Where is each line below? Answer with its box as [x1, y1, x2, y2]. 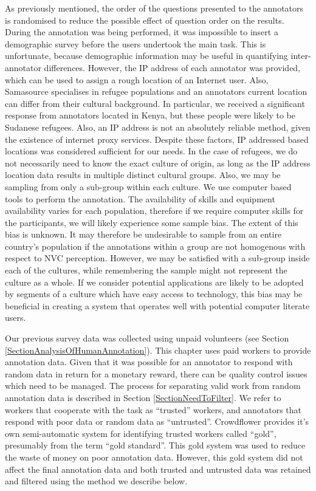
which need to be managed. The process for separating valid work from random [5, 379, 301, 392]
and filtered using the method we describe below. [5, 475, 188, 487]
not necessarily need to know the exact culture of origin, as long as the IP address [5, 156, 311, 169]
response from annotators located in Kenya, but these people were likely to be [5, 109, 296, 122]
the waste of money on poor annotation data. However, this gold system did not [5, 450, 303, 463]
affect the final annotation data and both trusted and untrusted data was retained [5, 462, 311, 475]
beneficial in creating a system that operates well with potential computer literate [5, 299, 310, 312]
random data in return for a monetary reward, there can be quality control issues [5, 367, 307, 380]
